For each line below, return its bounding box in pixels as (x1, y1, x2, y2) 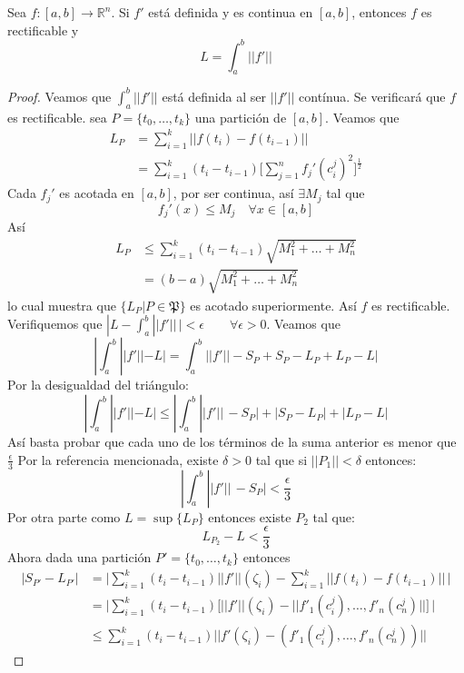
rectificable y (7, 20, 79, 39)
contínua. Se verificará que (299, 86, 446, 105)
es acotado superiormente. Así (190, 295, 357, 314)
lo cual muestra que (7, 295, 116, 314)
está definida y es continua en (148, 3, 313, 21)
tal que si (255, 450, 308, 469)
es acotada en (59, 183, 134, 203)
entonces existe (208, 507, 291, 526)
